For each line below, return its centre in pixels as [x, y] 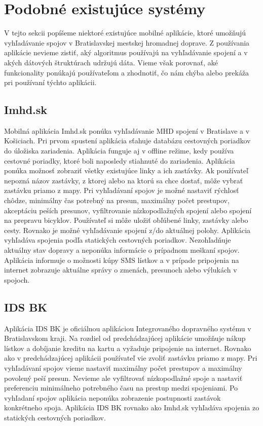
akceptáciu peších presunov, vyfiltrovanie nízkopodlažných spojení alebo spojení [128, 210]
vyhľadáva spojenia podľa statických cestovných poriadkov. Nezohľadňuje [118, 240]
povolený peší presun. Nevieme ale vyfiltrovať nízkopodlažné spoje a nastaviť [123, 378]
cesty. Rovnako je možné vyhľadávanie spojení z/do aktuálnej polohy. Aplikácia [127, 230]
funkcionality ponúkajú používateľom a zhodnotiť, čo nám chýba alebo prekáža [127, 72]
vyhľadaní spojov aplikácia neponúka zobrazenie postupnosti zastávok [112, 397]
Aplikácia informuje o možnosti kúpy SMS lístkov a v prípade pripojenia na [122, 260]
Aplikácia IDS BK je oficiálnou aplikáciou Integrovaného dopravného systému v [128, 328]
